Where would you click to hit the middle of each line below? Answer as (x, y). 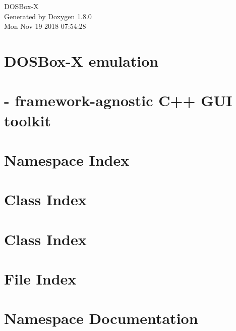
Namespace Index (67, 159)
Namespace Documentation (101, 318)
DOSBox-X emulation (81, 60)
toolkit (27, 120)
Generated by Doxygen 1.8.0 (48, 16)
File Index (40, 279)
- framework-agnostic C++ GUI (118, 100)
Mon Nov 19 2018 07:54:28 (45, 26)
